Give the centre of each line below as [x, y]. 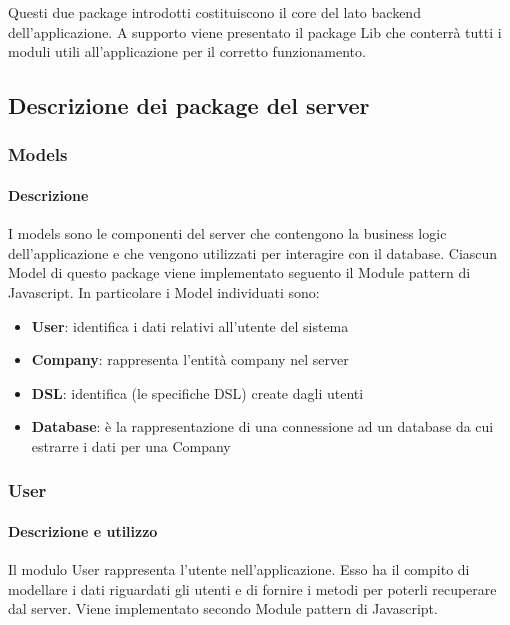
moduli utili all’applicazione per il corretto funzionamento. [187, 51]
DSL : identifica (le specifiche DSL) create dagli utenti [197, 392]
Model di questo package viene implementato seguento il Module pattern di [239, 272]
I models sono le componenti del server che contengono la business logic [227, 233]
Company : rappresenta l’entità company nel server [190, 359]
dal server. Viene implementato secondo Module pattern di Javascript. [223, 608]
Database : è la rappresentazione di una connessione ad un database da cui [262, 426]
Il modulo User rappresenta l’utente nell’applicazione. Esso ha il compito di [239, 569]
